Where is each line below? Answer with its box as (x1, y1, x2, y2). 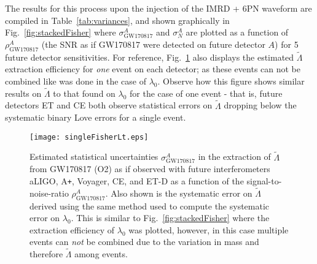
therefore (29, 247, 63, 260)
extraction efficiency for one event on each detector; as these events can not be (5, 62, 301, 75)
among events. (74, 247, 128, 260)
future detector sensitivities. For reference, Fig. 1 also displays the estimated (5, 50, 294, 63)
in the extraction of (198, 150, 271, 163)
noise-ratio (29, 186, 69, 199)
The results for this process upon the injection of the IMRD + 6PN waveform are (5, 2, 312, 14)
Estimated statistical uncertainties (29, 150, 158, 163)
